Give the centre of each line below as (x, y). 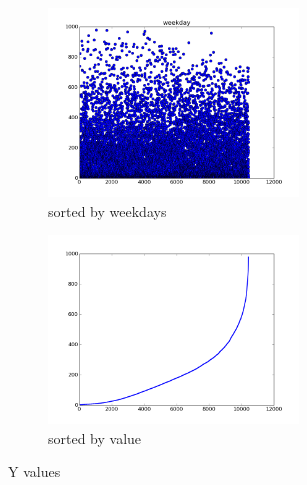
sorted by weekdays (107, 210)
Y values (34, 471)
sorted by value (95, 437)
